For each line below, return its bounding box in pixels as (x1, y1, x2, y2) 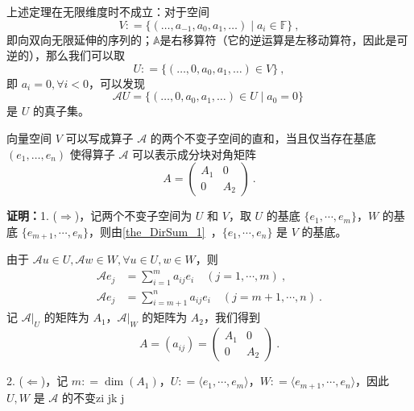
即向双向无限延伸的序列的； (6, 31, 153, 48)
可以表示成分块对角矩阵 (132, 145, 257, 162)
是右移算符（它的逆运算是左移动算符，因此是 (159, 31, 397, 48)
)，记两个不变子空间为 (74, 207, 193, 224)
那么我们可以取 (45, 47, 125, 64)
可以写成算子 (65, 129, 134, 146)
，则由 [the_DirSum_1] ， (89, 222, 222, 239)
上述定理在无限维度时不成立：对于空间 (6, 3, 209, 19)
